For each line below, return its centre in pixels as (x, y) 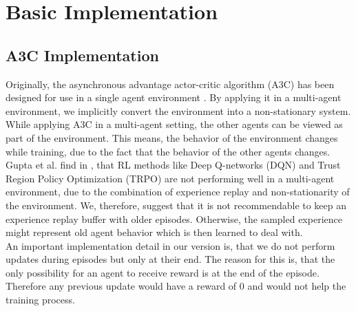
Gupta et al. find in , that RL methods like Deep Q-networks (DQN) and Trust (173, 165)
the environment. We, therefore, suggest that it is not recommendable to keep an (176, 205)
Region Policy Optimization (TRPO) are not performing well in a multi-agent (170, 178)
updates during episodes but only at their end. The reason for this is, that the (170, 259)
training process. (40, 300)
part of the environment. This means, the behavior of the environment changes (172, 137)
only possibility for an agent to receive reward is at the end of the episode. (163, 272)
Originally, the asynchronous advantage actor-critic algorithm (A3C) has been (170, 84)
